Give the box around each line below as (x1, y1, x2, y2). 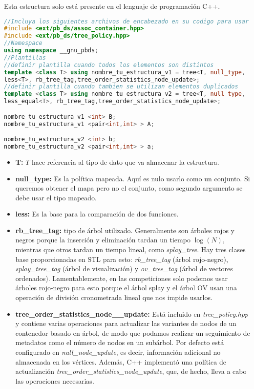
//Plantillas (4, 54, 46, 61)
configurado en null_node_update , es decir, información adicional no (15, 347, 221, 357)
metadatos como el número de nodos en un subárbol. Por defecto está (15, 337, 224, 347)
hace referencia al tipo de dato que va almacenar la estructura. (31, 156, 219, 167)
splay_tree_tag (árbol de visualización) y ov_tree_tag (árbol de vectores (15, 263, 233, 274)
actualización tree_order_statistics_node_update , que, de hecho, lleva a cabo (15, 366, 247, 376)
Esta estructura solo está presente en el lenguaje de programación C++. (4, 1, 220, 11)
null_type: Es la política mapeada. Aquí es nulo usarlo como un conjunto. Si (15, 173, 250, 183)
